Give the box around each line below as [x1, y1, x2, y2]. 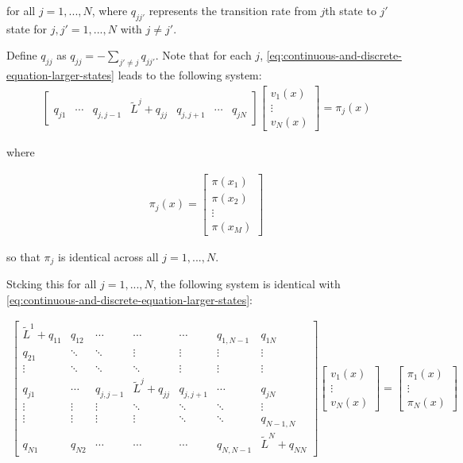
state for [6, 20, 48, 37]
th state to [325, 2, 376, 18]
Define [6, 47, 37, 64]
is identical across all [58, 248, 159, 264]
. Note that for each [155, 47, 252, 64]
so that [6, 248, 41, 264]
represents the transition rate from [149, 2, 317, 18]
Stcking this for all [6, 276, 97, 292]
